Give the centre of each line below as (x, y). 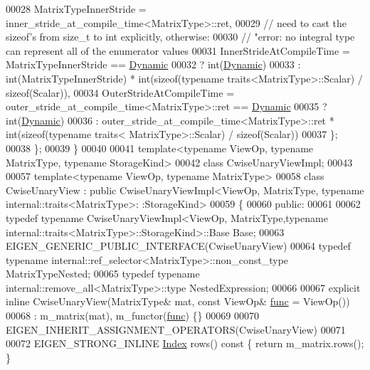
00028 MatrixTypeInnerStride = (76, 9)
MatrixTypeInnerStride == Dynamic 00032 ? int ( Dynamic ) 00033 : (153, 64)
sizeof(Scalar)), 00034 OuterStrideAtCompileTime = (120, 92)
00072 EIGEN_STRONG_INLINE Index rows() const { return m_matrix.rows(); (185, 343)
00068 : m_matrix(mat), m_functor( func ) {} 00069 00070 (132, 316)
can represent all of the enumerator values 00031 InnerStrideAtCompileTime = (178, 50)
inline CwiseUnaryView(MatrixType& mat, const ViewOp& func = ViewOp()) (178, 301)
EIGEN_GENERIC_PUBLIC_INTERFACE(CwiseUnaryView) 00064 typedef (178, 246)
